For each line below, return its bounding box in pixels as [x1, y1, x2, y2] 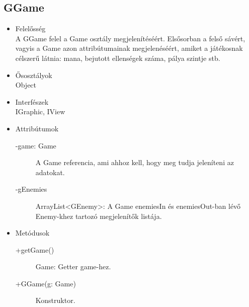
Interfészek [15, 96, 49, 107]
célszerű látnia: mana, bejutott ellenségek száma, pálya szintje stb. [15, 52, 220, 63]
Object [15, 80, 37, 90]
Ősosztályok [15, 69, 52, 80]
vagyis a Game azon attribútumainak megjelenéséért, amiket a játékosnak [15, 43, 243, 53]
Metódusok [15, 227, 50, 238]
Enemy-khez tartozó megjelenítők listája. [35, 210, 162, 221]
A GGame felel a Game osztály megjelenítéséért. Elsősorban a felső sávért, [15, 33, 245, 43]
